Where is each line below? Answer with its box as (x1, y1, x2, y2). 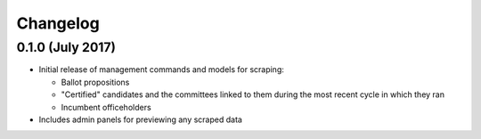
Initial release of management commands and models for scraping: (38, 64, 285, 75)
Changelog (16, 13, 100, 33)
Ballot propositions (61, 77, 130, 87)
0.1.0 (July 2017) (16, 39, 116, 55)
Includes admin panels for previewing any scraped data (38, 114, 242, 125)
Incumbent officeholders (61, 102, 151, 112)
